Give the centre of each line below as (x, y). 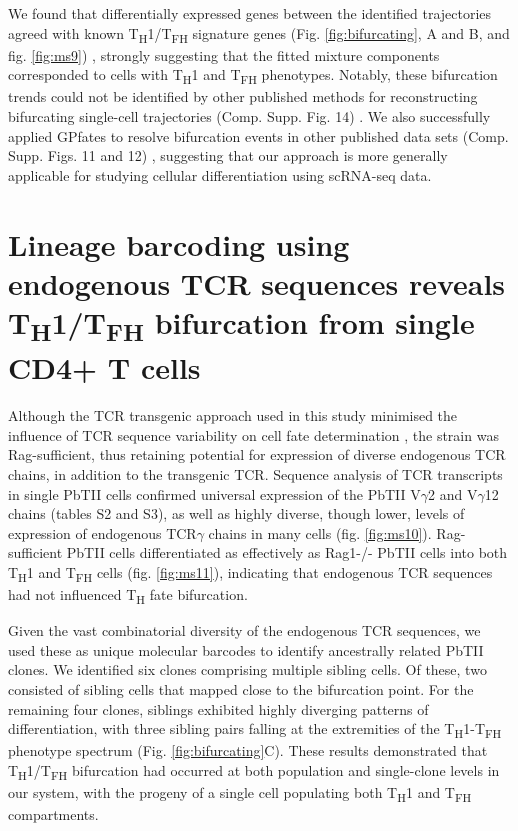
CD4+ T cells (104, 367)
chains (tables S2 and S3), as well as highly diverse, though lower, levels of (236, 513)
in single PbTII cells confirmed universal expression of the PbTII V (214, 493)
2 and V (452, 493)
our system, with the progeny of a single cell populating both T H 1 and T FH (240, 793)
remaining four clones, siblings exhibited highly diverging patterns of (218, 708)
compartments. (53, 814)
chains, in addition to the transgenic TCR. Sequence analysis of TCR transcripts (255, 473)
